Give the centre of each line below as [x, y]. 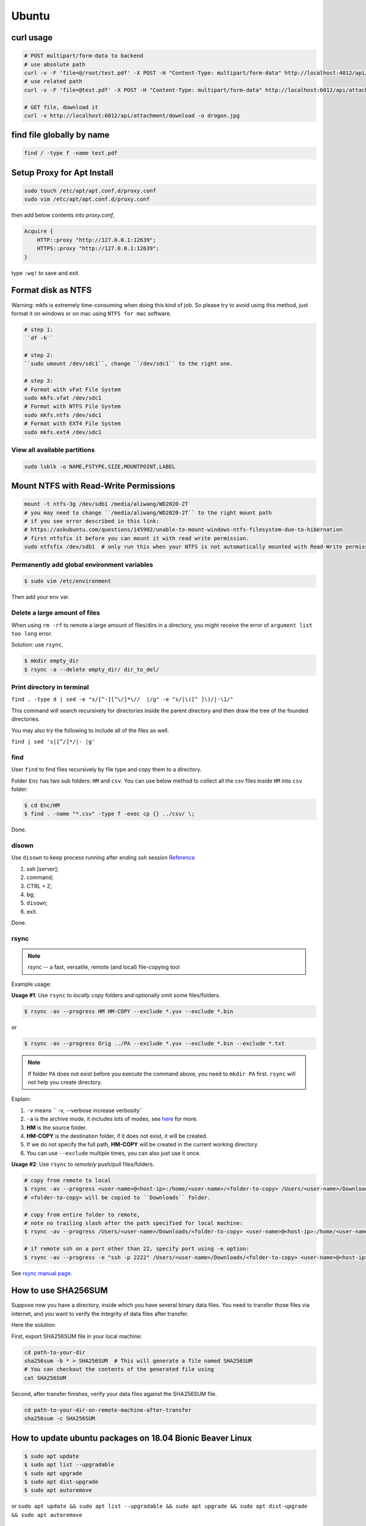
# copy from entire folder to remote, [82, 1214]
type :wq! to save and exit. [45, 273]
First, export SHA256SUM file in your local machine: [77, 1336]
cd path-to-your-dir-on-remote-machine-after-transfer [108, 1410]
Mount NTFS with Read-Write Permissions [93, 486]
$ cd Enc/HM [42, 805]
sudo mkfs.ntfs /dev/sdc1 [63, 415]
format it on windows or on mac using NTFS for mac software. [91, 313]
